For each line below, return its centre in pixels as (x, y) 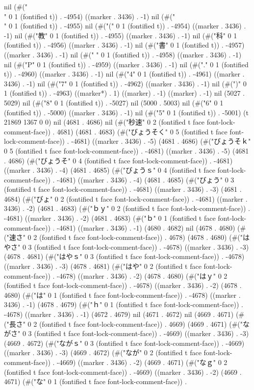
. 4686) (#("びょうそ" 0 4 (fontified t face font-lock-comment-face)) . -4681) (118, 160)
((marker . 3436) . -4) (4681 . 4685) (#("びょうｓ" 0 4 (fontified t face (110, 170)
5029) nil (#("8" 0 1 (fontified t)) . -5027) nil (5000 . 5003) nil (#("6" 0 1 (114, 102)
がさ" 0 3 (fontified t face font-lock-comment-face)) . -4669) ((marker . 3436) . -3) (127, 333)
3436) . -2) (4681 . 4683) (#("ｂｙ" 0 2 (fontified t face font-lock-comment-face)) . (127, 208)
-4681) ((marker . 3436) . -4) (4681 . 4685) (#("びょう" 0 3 (146, 179)
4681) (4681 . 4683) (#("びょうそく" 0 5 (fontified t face (142, 131)
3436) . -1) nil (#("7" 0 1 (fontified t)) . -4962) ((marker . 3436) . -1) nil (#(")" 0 (125, 83)
